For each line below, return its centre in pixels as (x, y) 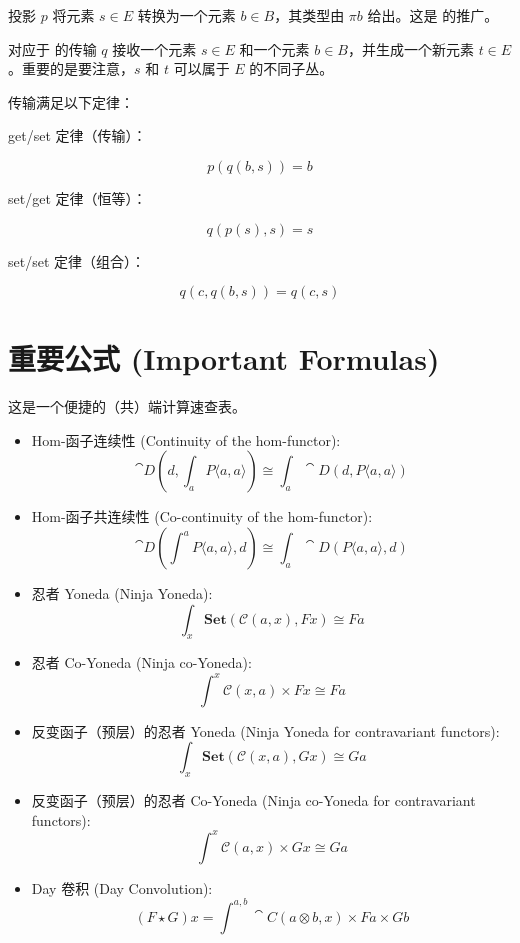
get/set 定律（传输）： (77, 135)
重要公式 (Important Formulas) (224, 358)
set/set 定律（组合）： (77, 260)
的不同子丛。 (291, 68)
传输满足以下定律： (71, 101)
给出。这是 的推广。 (433, 15)
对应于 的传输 (52, 48)
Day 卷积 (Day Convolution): (122, 887)
